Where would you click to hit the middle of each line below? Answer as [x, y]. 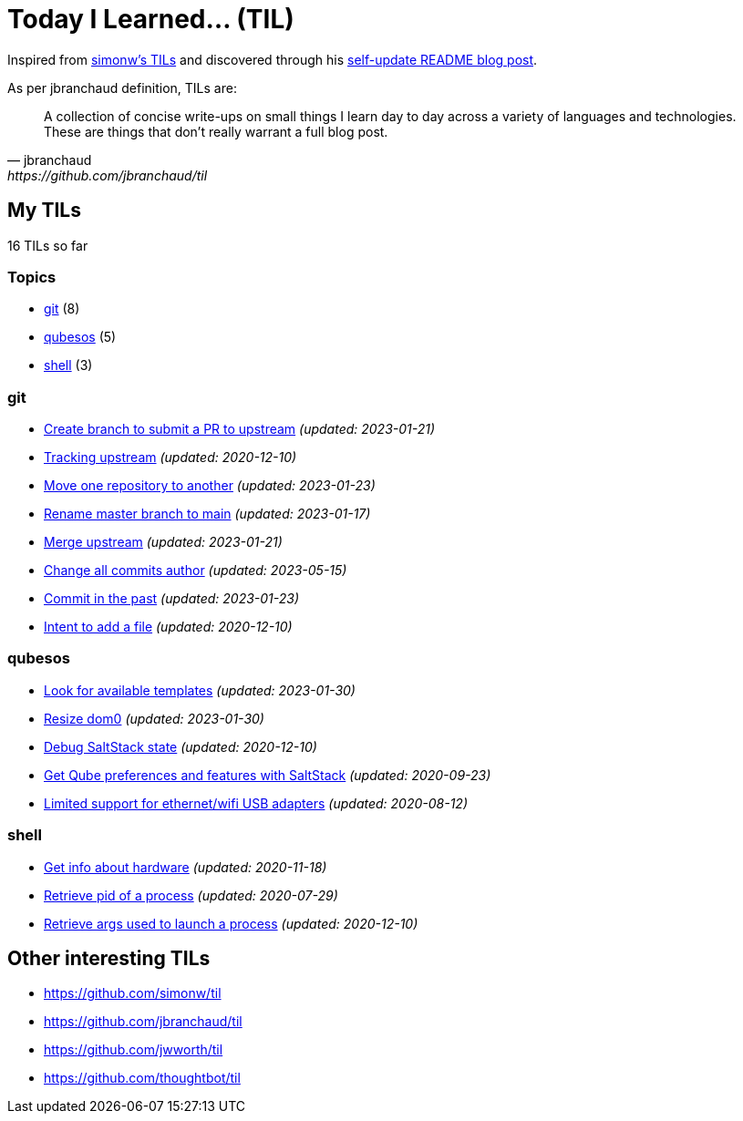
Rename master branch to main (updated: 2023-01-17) [207, 514]
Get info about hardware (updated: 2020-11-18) [186, 867]
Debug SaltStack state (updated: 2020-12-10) [181, 746]
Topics [32, 277]
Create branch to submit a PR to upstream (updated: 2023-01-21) [240, 429]
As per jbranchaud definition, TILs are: [122, 87]
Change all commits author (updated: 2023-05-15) [196, 571]
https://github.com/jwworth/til [134, 1050]
